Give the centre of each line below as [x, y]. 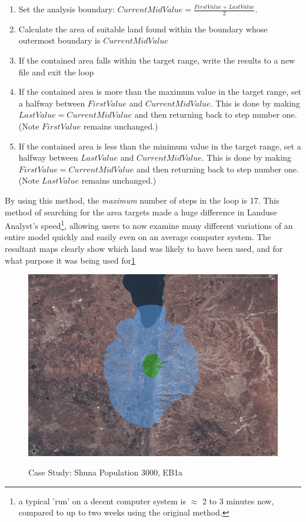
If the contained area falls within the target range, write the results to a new [157, 60]
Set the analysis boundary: [66, 9]
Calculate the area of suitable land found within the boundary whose [143, 29]
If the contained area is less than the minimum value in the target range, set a [160, 146]
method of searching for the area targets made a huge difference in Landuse [141, 212]
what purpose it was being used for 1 [70, 260]
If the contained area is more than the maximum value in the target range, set [160, 92]
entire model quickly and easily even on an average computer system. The [138, 237]
